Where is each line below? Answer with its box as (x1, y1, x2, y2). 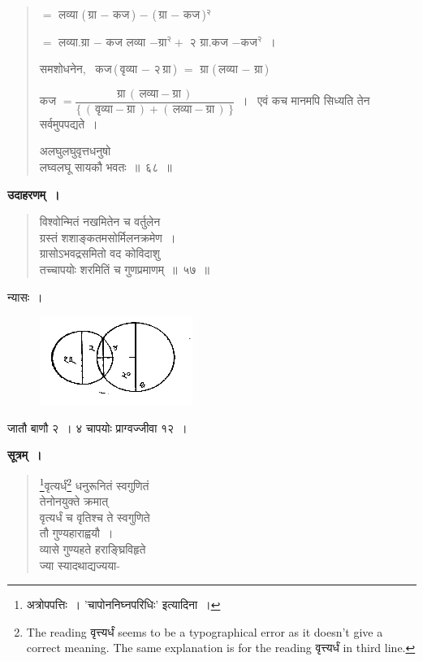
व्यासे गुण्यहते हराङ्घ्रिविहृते (39, 541, 146, 557)
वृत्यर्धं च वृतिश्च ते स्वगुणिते (39, 508, 150, 525)
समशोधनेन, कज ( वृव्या (39, 60, 138, 77)
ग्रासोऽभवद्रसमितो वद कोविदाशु (39, 245, 160, 262)
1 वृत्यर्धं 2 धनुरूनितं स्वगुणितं (39, 474, 149, 494)
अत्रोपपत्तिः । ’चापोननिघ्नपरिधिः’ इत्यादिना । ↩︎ (26, 596, 221, 613)
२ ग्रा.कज (189, 33, 228, 50)
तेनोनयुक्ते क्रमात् (39, 493, 109, 510)
